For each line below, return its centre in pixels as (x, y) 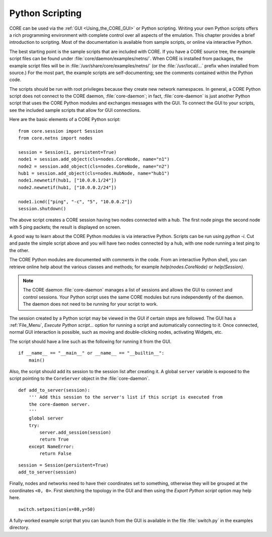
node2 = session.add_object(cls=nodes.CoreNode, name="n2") (94, 166)
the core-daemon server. (59, 404)
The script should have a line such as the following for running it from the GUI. (90, 341)
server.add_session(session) (76, 433)
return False (55, 454)
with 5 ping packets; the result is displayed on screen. (65, 227)
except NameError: (51, 446)
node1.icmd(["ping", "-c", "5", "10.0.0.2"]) (76, 201)
